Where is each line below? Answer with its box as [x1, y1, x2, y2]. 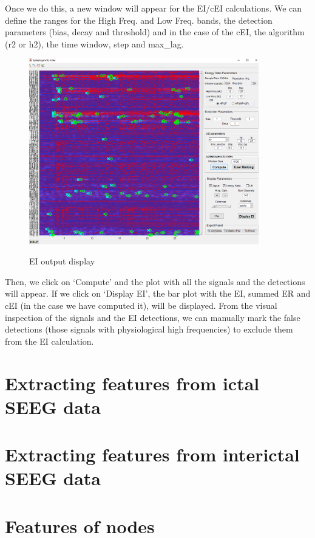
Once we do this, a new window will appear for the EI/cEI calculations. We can [5, 2, 302, 14]
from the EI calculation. [5, 334, 94, 347]
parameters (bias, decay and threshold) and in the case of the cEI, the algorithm [5, 26, 305, 38]
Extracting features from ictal [5, 370, 260, 395]
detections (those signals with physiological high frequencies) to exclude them [5, 323, 293, 336]
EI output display [29, 255, 95, 267]
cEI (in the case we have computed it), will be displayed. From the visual [5, 298, 277, 311]
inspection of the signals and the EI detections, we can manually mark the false [5, 311, 300, 323]
